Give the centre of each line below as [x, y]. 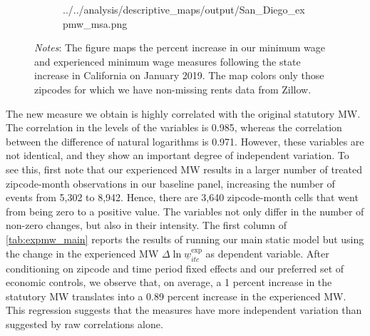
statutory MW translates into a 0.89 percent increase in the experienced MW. [176, 296]
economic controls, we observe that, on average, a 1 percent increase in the [169, 282]
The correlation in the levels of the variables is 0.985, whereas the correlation [174, 127]
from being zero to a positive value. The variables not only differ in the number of [185, 211]
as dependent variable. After [267, 253]
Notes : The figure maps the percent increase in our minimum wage [180, 47]
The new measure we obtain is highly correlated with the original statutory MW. [183, 113]
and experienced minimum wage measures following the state [168, 61]
